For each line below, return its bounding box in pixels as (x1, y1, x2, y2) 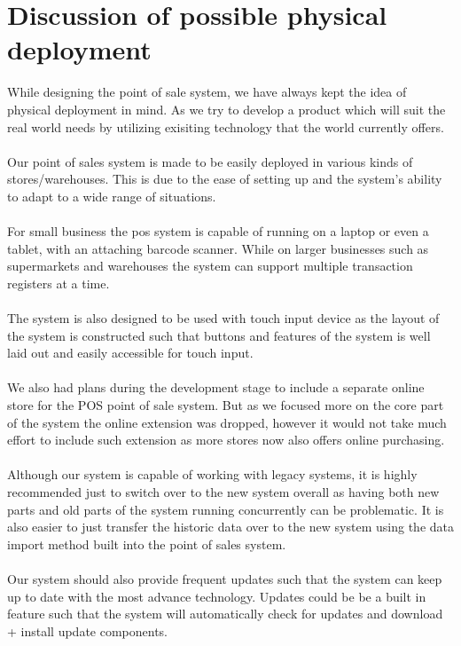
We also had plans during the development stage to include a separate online (7, 378, 425, 397)
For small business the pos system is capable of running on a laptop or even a (7, 222, 429, 240)
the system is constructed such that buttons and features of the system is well (7, 326, 431, 344)
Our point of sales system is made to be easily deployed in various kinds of (7, 152, 413, 170)
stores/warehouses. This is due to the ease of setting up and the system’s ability (7, 169, 442, 188)
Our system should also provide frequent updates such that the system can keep (7, 569, 442, 587)
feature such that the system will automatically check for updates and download (7, 604, 443, 623)
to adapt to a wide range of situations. (7, 186, 216, 205)
